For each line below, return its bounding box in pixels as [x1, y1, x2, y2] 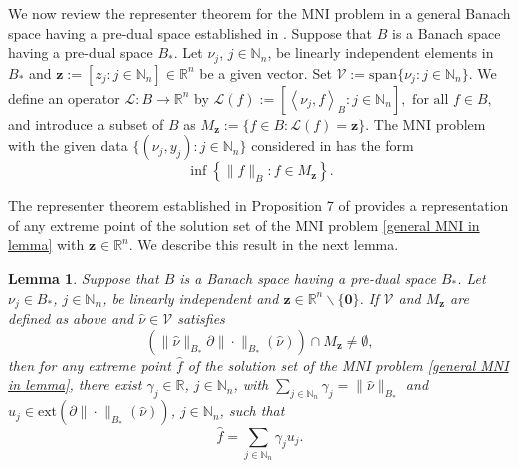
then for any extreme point [8, 354, 171, 375]
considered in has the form [251, 135, 414, 156]
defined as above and [8, 308, 134, 329]
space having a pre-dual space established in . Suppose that [8, 22, 373, 43]
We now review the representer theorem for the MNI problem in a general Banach [8, 3, 511, 23]
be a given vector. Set [199, 62, 332, 83]
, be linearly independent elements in [267, 42, 494, 63]
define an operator [8, 87, 120, 108]
